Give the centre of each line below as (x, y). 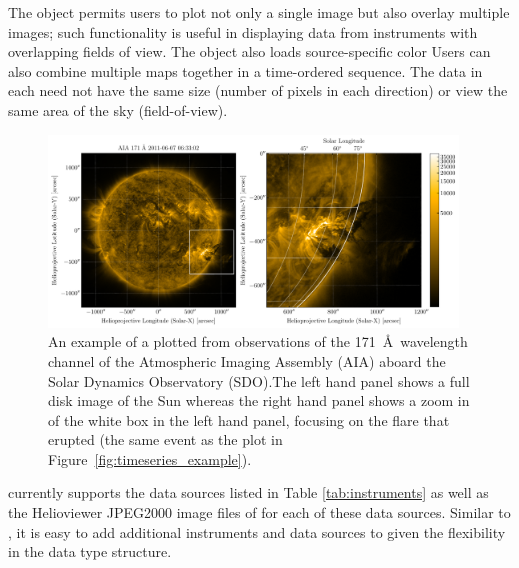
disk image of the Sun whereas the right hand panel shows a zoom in (259, 400)
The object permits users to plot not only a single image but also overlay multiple (259, 12)
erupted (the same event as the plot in (165, 439)
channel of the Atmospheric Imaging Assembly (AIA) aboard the (247, 360)
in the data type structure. (90, 551)
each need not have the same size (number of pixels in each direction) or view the (258, 90)
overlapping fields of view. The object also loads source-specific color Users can (249, 51)
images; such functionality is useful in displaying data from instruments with (243, 31)
